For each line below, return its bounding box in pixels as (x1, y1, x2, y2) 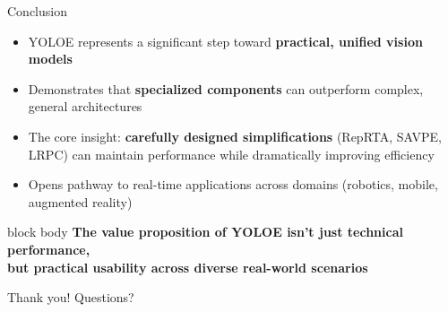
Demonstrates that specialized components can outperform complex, (28, 79, 424, 98)
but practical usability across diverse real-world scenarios (7, 257, 368, 276)
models (28, 49, 73, 68)
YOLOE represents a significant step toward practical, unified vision (28, 31, 423, 50)
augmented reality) (28, 192, 133, 211)
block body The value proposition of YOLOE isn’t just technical (7, 222, 403, 241)
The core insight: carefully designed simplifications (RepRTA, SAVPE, (28, 126, 442, 145)
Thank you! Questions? (7, 288, 134, 307)
